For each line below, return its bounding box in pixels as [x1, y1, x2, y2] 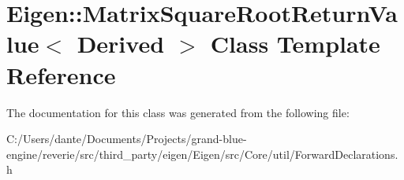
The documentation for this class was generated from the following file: [6, 104, 350, 120]
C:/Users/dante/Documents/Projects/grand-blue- [6, 130, 247, 147]
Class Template [210, 28, 380, 60]
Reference [6, 58, 116, 90]
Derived [77, 28, 165, 60]
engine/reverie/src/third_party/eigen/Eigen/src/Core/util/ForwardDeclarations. [6, 145, 398, 162]
